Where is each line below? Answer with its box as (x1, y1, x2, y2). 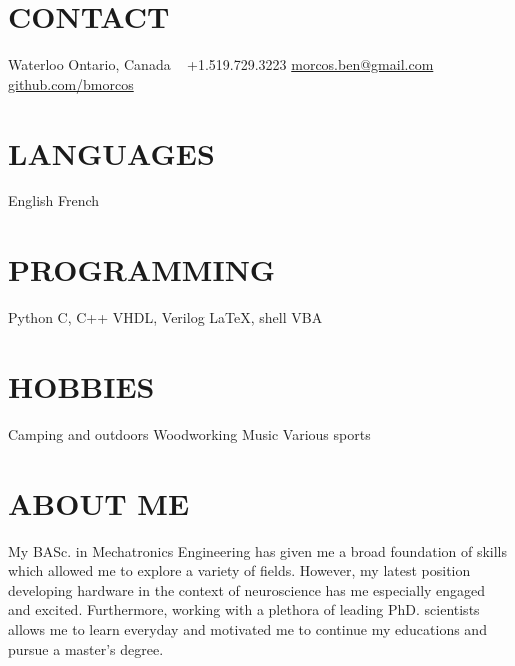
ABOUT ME (8, 482, 190, 523)
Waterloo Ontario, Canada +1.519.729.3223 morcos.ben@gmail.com (8, 54, 434, 75)
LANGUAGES (8, 132, 215, 173)
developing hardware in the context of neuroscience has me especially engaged (8, 579, 486, 600)
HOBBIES (8, 365, 155, 406)
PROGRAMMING (8, 249, 276, 290)
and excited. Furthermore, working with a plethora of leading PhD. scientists (8, 599, 480, 620)
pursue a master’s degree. (8, 638, 164, 659)
